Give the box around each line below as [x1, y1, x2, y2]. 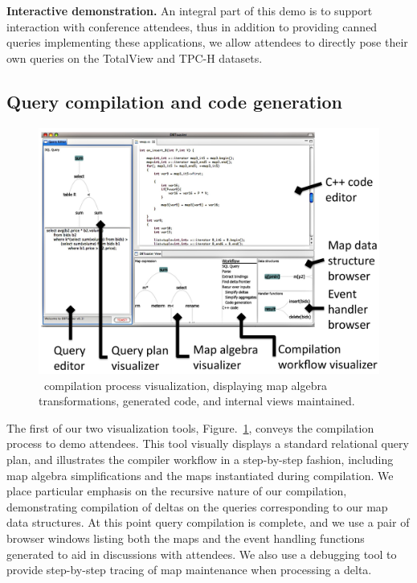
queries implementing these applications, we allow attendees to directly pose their [6, 34, 408, 51]
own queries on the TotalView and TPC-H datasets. [6, 49, 263, 66]
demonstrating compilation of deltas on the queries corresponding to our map [6, 498, 388, 515]
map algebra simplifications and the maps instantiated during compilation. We [6, 466, 394, 483]
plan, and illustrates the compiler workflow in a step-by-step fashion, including [6, 450, 394, 467]
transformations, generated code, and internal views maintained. [39, 392, 355, 409]
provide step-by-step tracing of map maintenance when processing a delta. [6, 561, 372, 578]
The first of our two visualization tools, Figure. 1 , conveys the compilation [6, 419, 374, 436]
